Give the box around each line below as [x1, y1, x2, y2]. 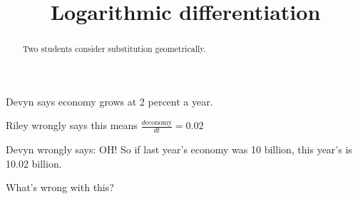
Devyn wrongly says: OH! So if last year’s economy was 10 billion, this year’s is [6, 142, 352, 157]
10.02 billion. [6, 155, 62, 170]
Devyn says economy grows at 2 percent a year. [6, 93, 213, 108]
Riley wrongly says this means [6, 118, 138, 133]
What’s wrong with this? [6, 180, 114, 195]
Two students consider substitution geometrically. [22, 43, 206, 55]
